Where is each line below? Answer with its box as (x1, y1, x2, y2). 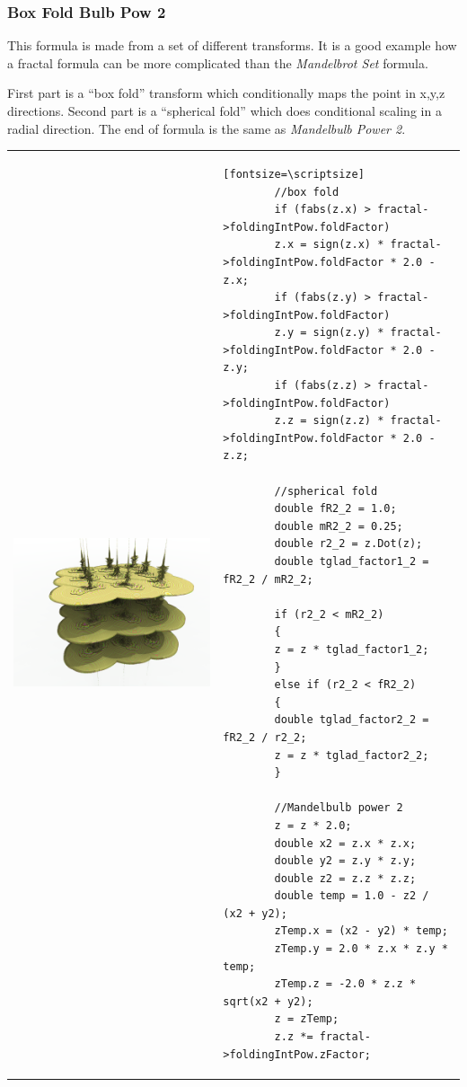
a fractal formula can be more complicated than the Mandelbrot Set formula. (7, 53, 428, 72)
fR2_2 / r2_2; (223, 730, 307, 744)
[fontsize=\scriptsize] (223, 167, 365, 181)
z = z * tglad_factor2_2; (274, 748, 429, 762)
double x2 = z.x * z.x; (274, 836, 417, 850)
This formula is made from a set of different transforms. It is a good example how (7, 36, 457, 55)
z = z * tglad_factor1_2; (274, 642, 429, 656)
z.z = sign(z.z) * (274, 414, 384, 428)
